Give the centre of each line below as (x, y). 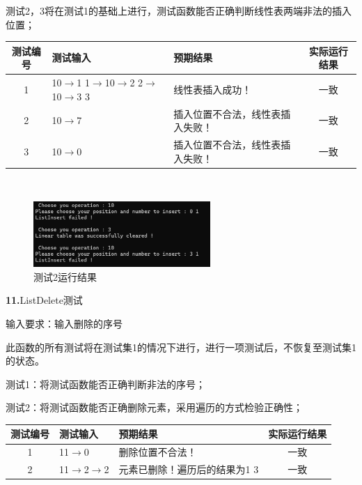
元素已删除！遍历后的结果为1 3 (189, 469)
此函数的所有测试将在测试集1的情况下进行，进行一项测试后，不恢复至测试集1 (181, 347)
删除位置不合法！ (158, 452)
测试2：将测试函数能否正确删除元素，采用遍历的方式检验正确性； (154, 407)
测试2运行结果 (65, 276)
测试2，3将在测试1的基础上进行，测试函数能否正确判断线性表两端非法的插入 (179, 10)
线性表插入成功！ (213, 89)
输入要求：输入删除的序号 (64, 323)
